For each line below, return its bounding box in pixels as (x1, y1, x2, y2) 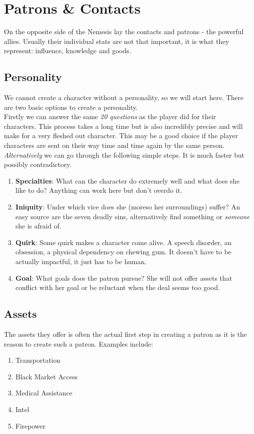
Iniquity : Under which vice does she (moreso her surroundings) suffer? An (15, 202, 240, 212)
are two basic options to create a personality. (4, 102, 138, 112)
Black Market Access (15, 371, 78, 381)
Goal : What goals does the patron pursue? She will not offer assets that (15, 272, 233, 283)
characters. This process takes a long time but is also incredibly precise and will (4, 121, 243, 131)
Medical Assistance (15, 388, 72, 398)
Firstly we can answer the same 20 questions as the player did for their (4, 111, 216, 122)
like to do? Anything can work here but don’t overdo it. (15, 185, 182, 195)
